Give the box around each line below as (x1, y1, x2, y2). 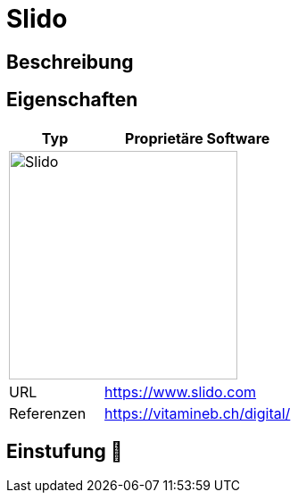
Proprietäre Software (125, 129, 270, 147)
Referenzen (9, 404, 87, 422)
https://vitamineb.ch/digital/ (104, 404, 291, 422)
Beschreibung (6, 50, 134, 73)
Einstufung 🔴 (6, 440, 123, 463)
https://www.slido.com (104, 382, 257, 401)
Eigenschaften (6, 88, 138, 112)
